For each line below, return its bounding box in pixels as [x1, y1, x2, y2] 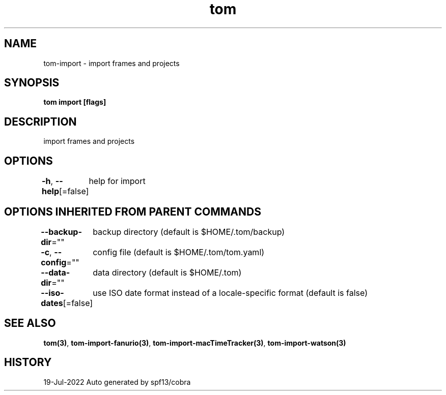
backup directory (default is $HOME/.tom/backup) [93, 226, 285, 237]
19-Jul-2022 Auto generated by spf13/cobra [43, 377, 191, 386]
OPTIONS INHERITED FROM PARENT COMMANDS [4, 205, 261, 218]
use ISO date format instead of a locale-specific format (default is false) [93, 287, 368, 298]
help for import [89, 176, 146, 187]
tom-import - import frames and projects [43, 58, 180, 68]
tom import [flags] [43, 98, 106, 107]
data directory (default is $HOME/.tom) [93, 267, 242, 278]
